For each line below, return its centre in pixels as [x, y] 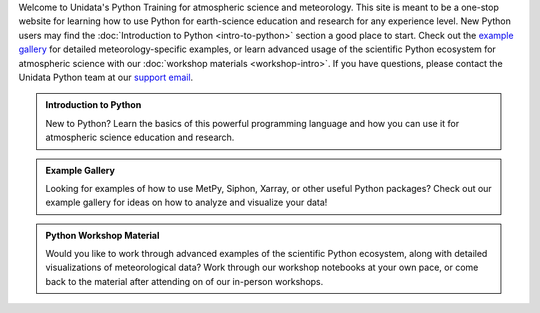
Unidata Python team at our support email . [106, 77]
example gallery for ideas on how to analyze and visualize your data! [186, 202]
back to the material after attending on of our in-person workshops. [184, 281]
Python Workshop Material [102, 235]
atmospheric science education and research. [140, 137]
